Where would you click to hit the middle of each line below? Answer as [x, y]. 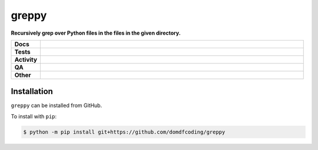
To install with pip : [34, 116]
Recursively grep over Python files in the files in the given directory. [96, 33]
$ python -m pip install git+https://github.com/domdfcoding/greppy [124, 132]
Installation [32, 91]
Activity [26, 59]
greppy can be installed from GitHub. [57, 105]
